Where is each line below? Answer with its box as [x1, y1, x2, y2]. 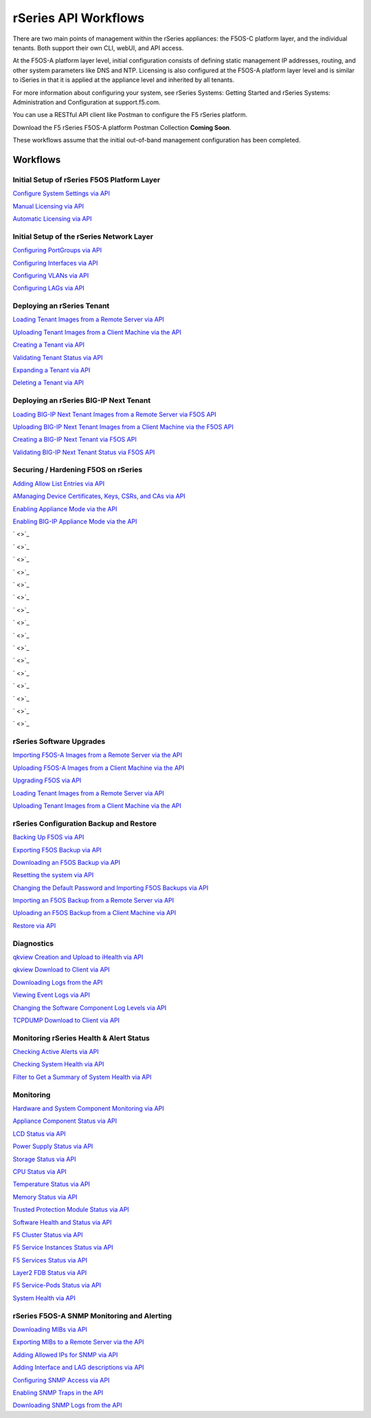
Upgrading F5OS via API [12, 776, 82, 784]
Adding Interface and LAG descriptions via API [12, 1363, 144, 1372]
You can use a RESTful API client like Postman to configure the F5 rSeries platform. [12, 111, 248, 119]
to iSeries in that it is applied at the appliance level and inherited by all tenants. [12, 76, 235, 84]
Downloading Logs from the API [12, 978, 103, 987]
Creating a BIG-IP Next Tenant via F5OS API [12, 436, 137, 444]
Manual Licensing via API [12, 202, 84, 210]
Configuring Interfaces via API [12, 259, 98, 267]
